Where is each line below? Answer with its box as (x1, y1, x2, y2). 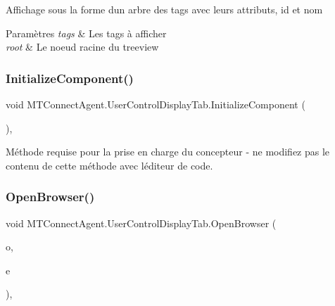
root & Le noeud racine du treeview (6, 39, 159, 54)
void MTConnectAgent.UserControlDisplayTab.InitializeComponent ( (6, 97, 305, 111)
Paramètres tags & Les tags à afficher (6, 25, 167, 40)
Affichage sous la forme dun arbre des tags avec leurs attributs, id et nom (6, 2, 323, 16)
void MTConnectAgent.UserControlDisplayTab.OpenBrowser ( (6, 215, 277, 230)
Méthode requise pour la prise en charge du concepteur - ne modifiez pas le (6, 144, 330, 159)
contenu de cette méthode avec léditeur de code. (6, 158, 213, 172)
